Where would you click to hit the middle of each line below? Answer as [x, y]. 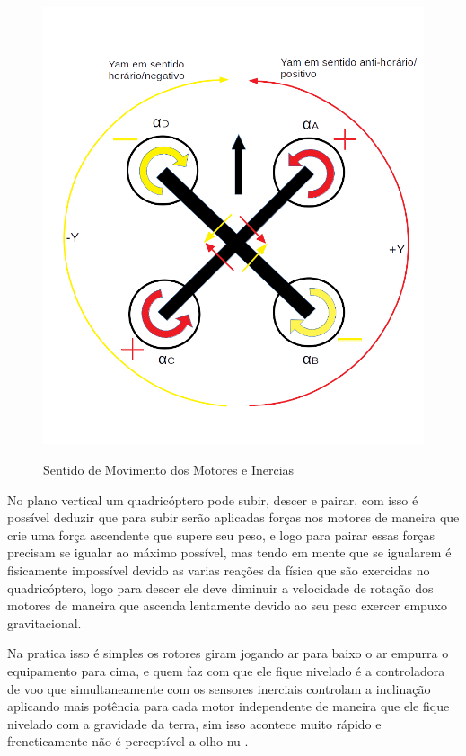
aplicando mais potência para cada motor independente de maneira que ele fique [229, 706]
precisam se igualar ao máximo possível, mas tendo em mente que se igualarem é [229, 552]
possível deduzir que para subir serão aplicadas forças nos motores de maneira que [233, 517]
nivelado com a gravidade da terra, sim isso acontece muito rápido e [194, 723]
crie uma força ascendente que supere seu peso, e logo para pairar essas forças [221, 534]
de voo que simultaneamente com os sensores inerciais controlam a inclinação [219, 688]
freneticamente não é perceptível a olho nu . [128, 741]
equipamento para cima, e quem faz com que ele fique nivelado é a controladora [226, 671]
